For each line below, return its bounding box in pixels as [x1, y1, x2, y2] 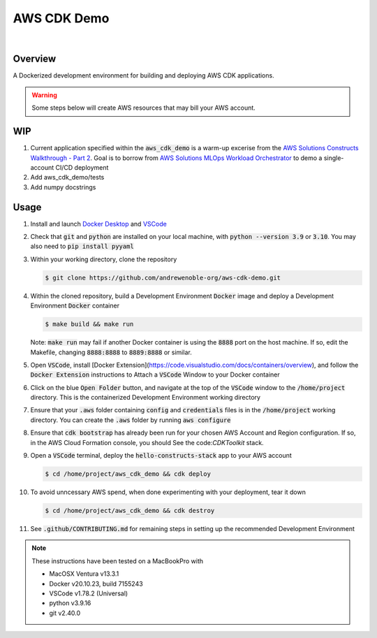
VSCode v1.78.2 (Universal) [49, 589, 128, 597]
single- [323, 154, 344, 162]
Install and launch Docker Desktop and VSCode [30, 219, 167, 228]
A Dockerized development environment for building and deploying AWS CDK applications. [13, 71, 275, 80]
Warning [31, 91, 57, 99]
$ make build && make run [45, 320, 134, 328]
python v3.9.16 [49, 599, 91, 607]
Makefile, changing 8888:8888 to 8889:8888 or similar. [30, 348, 192, 356]
